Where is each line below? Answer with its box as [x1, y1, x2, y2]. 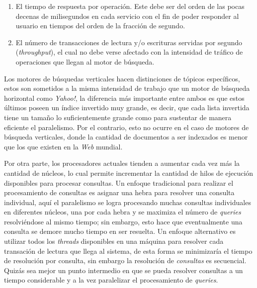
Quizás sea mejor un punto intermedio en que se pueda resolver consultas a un [4, 265, 243, 275]
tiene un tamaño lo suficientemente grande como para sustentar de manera [4, 112, 232, 122]
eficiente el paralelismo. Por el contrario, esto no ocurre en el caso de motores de [4, 122, 249, 132]
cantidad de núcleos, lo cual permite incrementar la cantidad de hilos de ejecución [4, 167, 254, 178]
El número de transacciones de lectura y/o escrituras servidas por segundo [15, 37, 243, 47]
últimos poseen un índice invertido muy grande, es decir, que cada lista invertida [4, 102, 250, 113]
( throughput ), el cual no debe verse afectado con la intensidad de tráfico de [15, 47, 243, 57]
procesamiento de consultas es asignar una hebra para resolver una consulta [4, 187, 235, 198]
